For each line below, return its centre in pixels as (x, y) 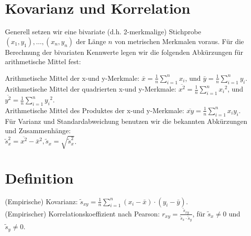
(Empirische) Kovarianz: (42, 201)
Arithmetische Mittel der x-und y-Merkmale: (72, 78)
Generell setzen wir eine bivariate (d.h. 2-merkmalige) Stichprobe (103, 32)
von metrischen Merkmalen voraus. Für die (179, 41)
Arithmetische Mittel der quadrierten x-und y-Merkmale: (91, 89)
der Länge (91, 41)
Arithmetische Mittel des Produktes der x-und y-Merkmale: (95, 110)
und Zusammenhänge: (38, 130)
